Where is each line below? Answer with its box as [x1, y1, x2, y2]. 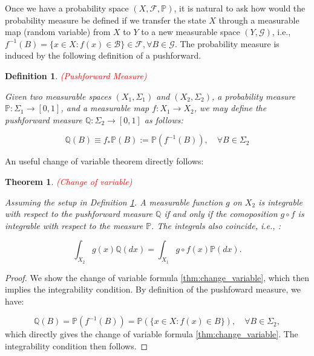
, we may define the [194, 102, 267, 114]
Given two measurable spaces [5, 89, 111, 102]
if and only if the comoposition [164, 207, 278, 220]
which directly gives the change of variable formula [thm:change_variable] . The [5, 328, 298, 340]
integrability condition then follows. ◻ [5, 339, 148, 352]
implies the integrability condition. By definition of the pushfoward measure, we [5, 283, 301, 296]
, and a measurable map [61, 102, 149, 114]
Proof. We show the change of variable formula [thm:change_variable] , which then [5, 271, 309, 283]
